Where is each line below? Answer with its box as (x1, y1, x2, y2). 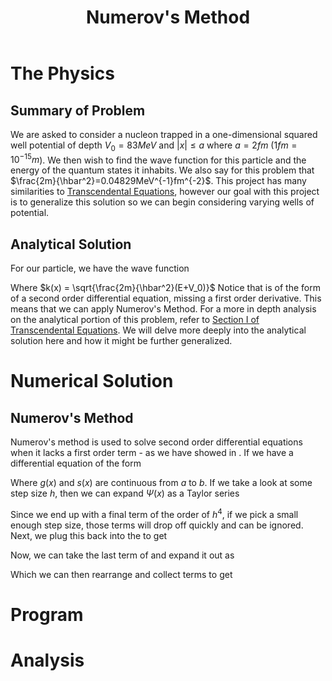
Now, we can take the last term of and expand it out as (10, 549, 235, 561)
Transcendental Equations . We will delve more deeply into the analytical (10, 324, 307, 336)
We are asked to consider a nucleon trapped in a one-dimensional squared (10, 129, 318, 140)
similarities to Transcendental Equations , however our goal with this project (10, 186, 320, 198)
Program (10, 604, 84, 626)
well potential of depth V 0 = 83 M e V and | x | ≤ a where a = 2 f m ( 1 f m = (10, 139, 298, 153)
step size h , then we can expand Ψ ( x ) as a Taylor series (10, 487, 240, 500)
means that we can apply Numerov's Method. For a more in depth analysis (10, 303, 317, 315)
